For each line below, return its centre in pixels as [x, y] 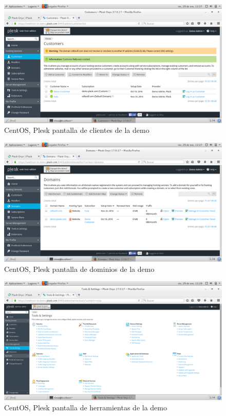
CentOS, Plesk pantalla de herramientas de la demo [86, 407]
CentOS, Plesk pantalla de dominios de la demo [79, 269]
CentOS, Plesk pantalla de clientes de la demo [77, 130]
